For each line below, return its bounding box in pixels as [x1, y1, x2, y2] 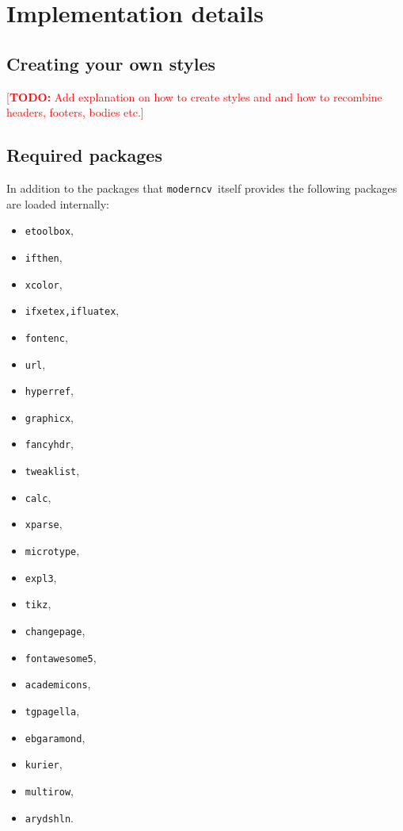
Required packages [6, 143, 162, 167]
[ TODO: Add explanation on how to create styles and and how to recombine [6, 88, 382, 105]
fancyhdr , [25, 435, 74, 452]
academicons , [25, 676, 91, 692]
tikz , [25, 595, 51, 612]
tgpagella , [25, 703, 80, 719]
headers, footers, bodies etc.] [6, 104, 144, 121]
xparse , [25, 515, 63, 532]
